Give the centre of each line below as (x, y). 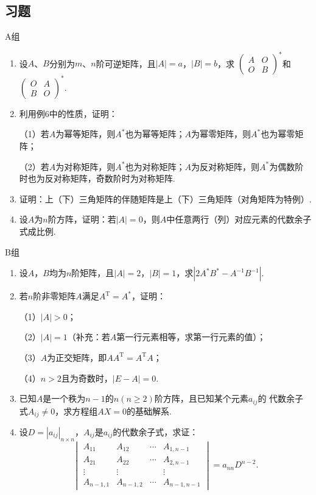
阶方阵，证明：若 (82, 219)
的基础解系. (149, 411)
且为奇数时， (87, 378)
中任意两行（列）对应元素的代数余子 (239, 219)
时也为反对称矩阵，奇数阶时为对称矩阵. (97, 178)
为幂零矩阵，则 (221, 134)
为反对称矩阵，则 (225, 166)
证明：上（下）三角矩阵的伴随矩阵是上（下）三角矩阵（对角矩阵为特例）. (165, 198)
